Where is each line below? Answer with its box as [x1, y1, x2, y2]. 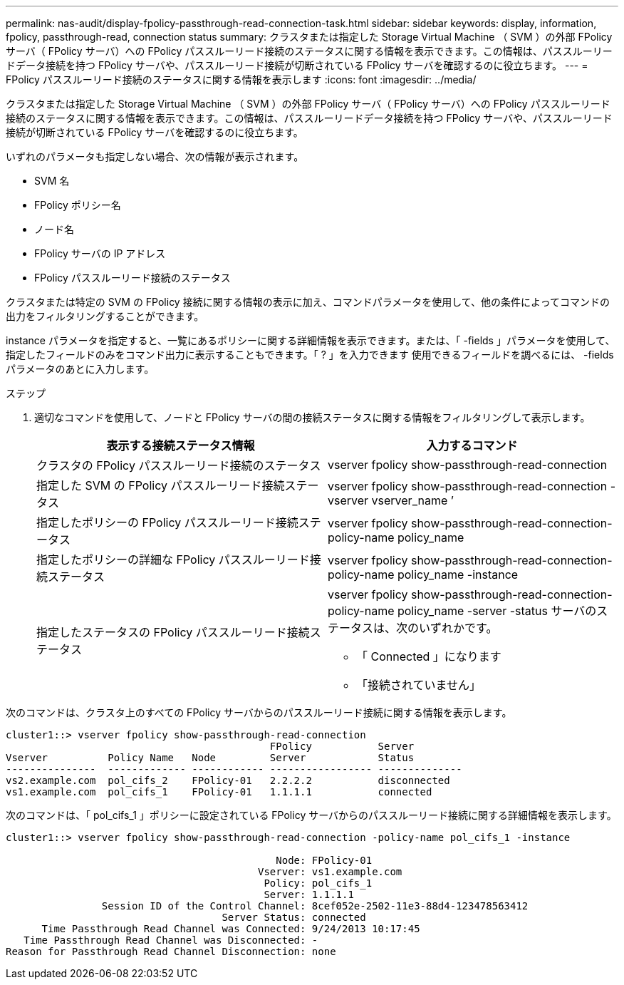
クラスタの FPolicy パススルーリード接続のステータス [36, 458, 321, 473]
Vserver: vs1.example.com [258, 866, 402, 877]
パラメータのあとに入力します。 [6, 363, 155, 375]
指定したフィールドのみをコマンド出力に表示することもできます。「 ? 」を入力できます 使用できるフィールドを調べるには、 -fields [6, 349, 614, 361]
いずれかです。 [419, 621, 498, 635]
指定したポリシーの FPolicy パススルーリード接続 [36, 515, 298, 530]
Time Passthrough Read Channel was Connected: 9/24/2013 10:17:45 [41, 923, 420, 934]
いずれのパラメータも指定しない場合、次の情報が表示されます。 [6, 150, 304, 163]
